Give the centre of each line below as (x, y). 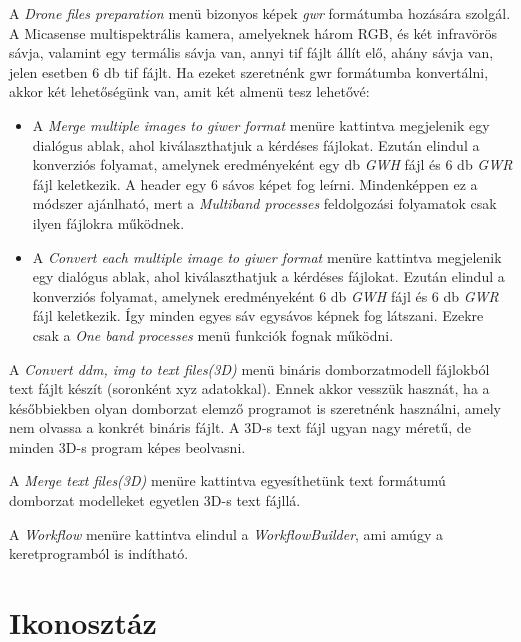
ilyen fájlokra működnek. (108, 222)
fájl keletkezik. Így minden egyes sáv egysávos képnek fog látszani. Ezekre (258, 315)
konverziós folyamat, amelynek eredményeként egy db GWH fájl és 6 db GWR (272, 164)
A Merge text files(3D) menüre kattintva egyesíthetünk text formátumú (227, 480)
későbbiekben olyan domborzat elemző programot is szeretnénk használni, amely (255, 407)
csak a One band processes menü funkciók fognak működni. (213, 334)
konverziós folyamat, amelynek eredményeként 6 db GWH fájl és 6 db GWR (265, 295)
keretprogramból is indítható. (99, 553)
